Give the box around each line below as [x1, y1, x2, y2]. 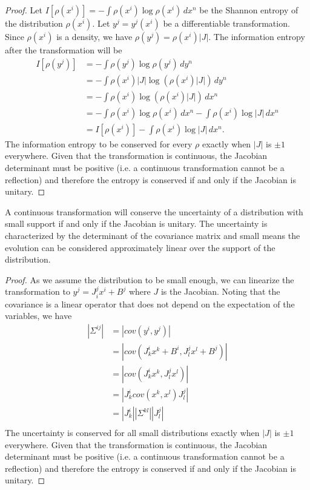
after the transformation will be [5, 44, 122, 56]
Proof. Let [5, 4, 42, 16]
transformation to [5, 285, 70, 298]
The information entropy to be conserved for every [5, 137, 193, 150]
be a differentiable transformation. [163, 17, 290, 29]
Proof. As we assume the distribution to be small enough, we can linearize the [5, 273, 294, 286]
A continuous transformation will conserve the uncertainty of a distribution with [5, 205, 303, 218]
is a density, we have [56, 30, 133, 42]
